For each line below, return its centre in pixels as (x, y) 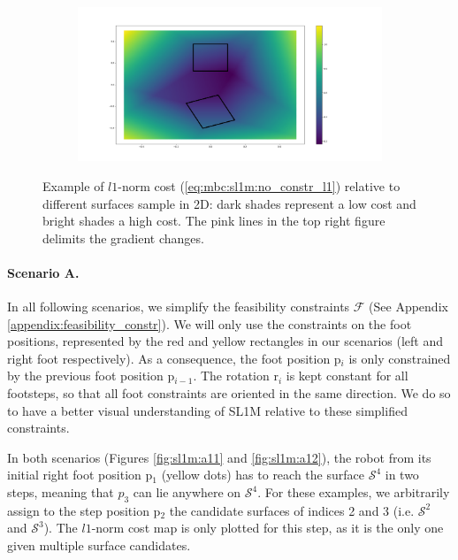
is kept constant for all (347, 376)
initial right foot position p (80, 475)
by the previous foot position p (91, 376)
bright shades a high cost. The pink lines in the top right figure (214, 221)
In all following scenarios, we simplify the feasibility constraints (179, 307)
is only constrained (400, 358)
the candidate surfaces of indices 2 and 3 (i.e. (292, 510)
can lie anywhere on (187, 492)
